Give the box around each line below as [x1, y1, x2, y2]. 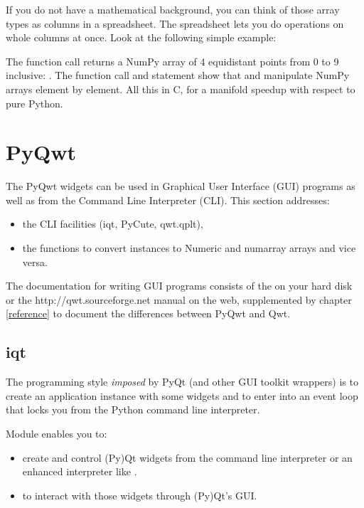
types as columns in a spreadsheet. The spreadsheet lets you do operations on [6, 16, 344, 31]
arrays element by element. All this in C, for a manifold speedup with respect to [6, 81, 355, 96]
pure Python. [6, 95, 63, 110]
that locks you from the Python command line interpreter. [6, 402, 260, 417]
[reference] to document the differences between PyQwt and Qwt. [6, 306, 291, 321]
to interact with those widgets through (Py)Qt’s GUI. [22, 487, 257, 502]
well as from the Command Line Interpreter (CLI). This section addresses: [6, 192, 330, 207]
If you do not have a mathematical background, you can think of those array [6, 2, 340, 16]
